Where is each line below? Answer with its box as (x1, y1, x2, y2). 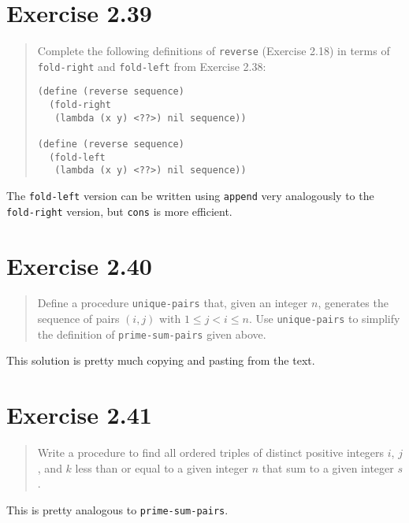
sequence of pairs (37, 310, 120, 327)
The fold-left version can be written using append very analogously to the (6, 187, 374, 204)
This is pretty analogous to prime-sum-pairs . (6, 501, 229, 517)
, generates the (318, 295, 389, 311)
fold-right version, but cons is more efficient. (6, 202, 232, 219)
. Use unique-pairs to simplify (248, 310, 400, 327)
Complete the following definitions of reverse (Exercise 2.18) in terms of (37, 43, 390, 59)
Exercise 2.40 (6, 249, 152, 281)
